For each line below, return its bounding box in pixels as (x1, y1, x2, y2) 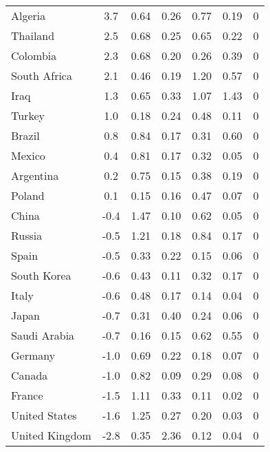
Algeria (11, 8, 46, 23)
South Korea (11, 267, 71, 283)
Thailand (11, 28, 55, 43)
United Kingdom (11, 427, 91, 443)
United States (11, 407, 77, 423)
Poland (11, 187, 45, 203)
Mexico (11, 147, 45, 163)
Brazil (11, 127, 40, 143)
